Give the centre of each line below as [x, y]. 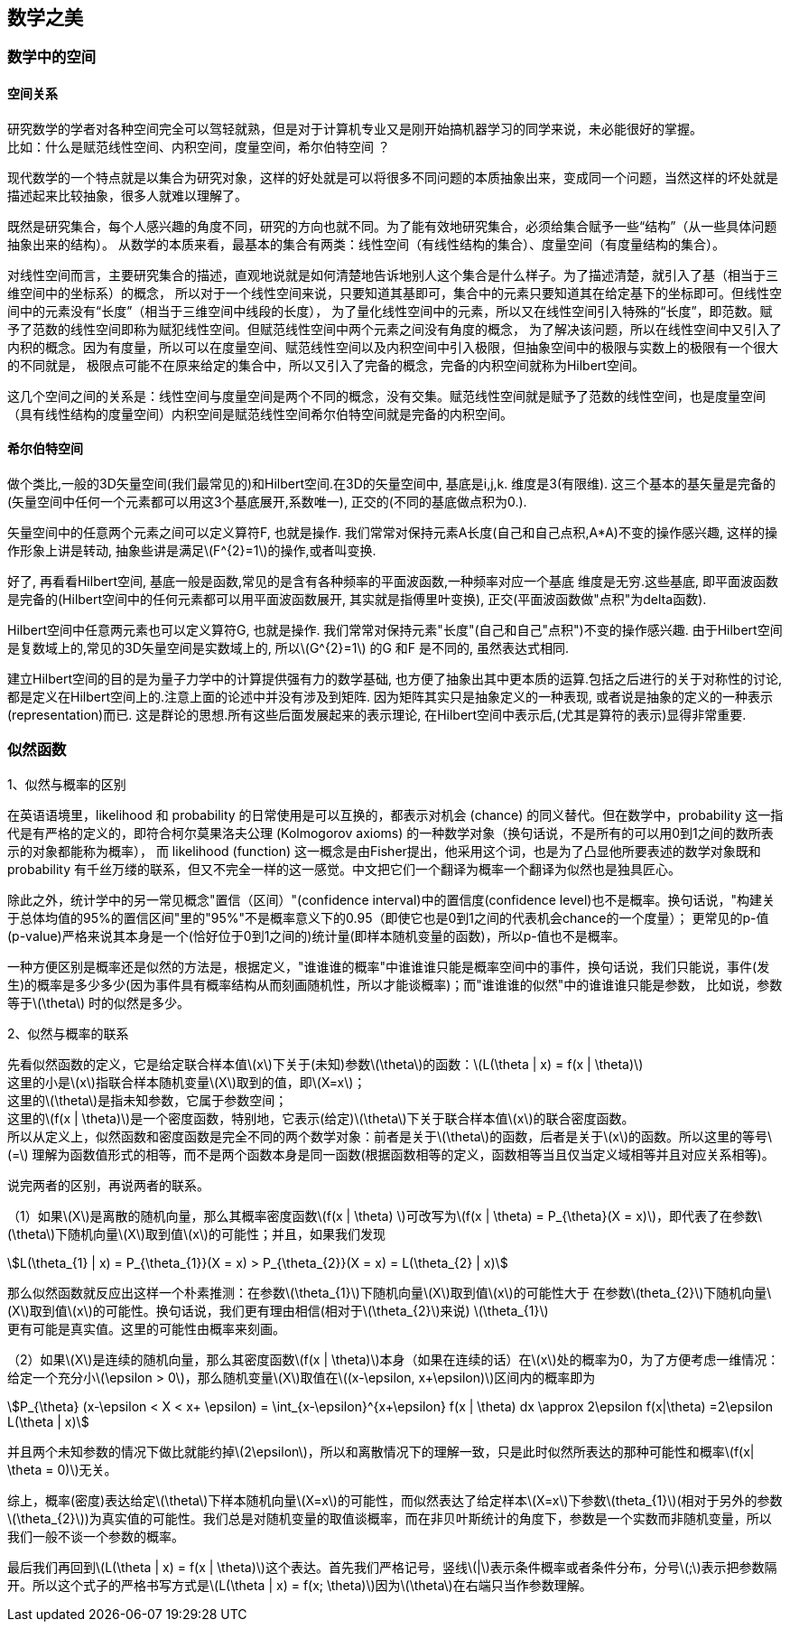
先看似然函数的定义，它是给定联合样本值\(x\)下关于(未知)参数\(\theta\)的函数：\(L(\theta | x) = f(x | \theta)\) [325, 1064]
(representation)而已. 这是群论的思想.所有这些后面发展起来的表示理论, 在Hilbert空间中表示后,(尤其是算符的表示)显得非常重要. [377, 714]
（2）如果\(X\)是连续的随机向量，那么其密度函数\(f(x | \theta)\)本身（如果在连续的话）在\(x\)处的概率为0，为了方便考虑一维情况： [394, 1359]
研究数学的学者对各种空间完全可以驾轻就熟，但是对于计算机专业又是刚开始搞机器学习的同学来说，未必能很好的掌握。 [355, 128]
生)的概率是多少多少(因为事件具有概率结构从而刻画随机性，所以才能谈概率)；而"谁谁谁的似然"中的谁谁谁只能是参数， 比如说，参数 [395, 984]
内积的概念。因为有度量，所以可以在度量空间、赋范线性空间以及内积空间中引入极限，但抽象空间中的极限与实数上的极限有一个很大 [393, 347]
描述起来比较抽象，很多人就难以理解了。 [127, 195]
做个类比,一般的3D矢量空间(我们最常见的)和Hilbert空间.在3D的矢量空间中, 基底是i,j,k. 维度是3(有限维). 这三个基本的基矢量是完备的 [392, 483]
